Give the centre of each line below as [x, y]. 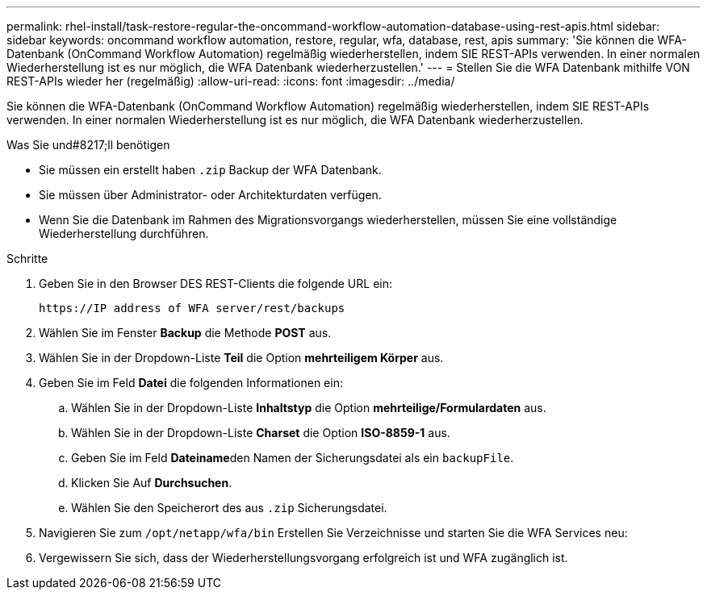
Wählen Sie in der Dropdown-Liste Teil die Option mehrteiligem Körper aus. [241, 358]
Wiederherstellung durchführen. [124, 233]
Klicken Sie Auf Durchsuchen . [152, 483]
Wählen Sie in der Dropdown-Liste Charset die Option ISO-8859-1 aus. [261, 433]
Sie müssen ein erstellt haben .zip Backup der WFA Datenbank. [210, 170]
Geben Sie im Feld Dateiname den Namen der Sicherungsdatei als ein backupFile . [293, 458]
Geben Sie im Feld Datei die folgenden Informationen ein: [191, 383]
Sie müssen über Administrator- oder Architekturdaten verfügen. [210, 195]
